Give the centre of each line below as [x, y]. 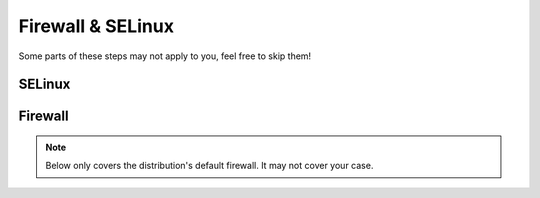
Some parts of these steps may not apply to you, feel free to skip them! [165, 56]
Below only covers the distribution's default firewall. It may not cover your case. [209, 166]
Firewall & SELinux [96, 26]
